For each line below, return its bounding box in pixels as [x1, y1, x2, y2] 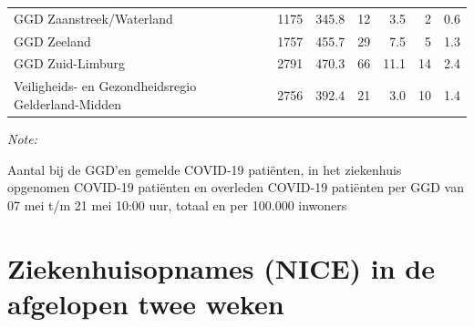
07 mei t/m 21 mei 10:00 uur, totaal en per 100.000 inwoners [7, 195, 347, 214]
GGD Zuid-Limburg [14, 54, 125, 73]
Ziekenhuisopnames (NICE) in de [7, 249, 436, 286]
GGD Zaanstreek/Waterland [14, 8, 173, 27]
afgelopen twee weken [7, 284, 284, 322]
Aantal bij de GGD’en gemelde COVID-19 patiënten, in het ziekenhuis [7, 159, 402, 179]
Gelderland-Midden [14, 94, 122, 113]
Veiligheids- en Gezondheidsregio [14, 77, 197, 96]
